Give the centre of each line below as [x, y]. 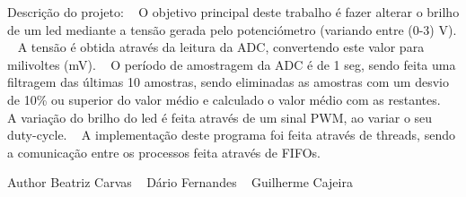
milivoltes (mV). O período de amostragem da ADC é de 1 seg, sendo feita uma [232, 64]
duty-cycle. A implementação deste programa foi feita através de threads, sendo [231, 135]
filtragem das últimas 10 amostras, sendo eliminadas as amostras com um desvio [228, 82]
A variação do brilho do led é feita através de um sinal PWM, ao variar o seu [220, 117]
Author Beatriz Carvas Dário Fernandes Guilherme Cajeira [180, 182]
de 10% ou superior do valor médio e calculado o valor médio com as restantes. [224, 99]
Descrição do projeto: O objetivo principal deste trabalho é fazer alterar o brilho [233, 12]
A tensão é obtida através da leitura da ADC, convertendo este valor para [221, 47]
